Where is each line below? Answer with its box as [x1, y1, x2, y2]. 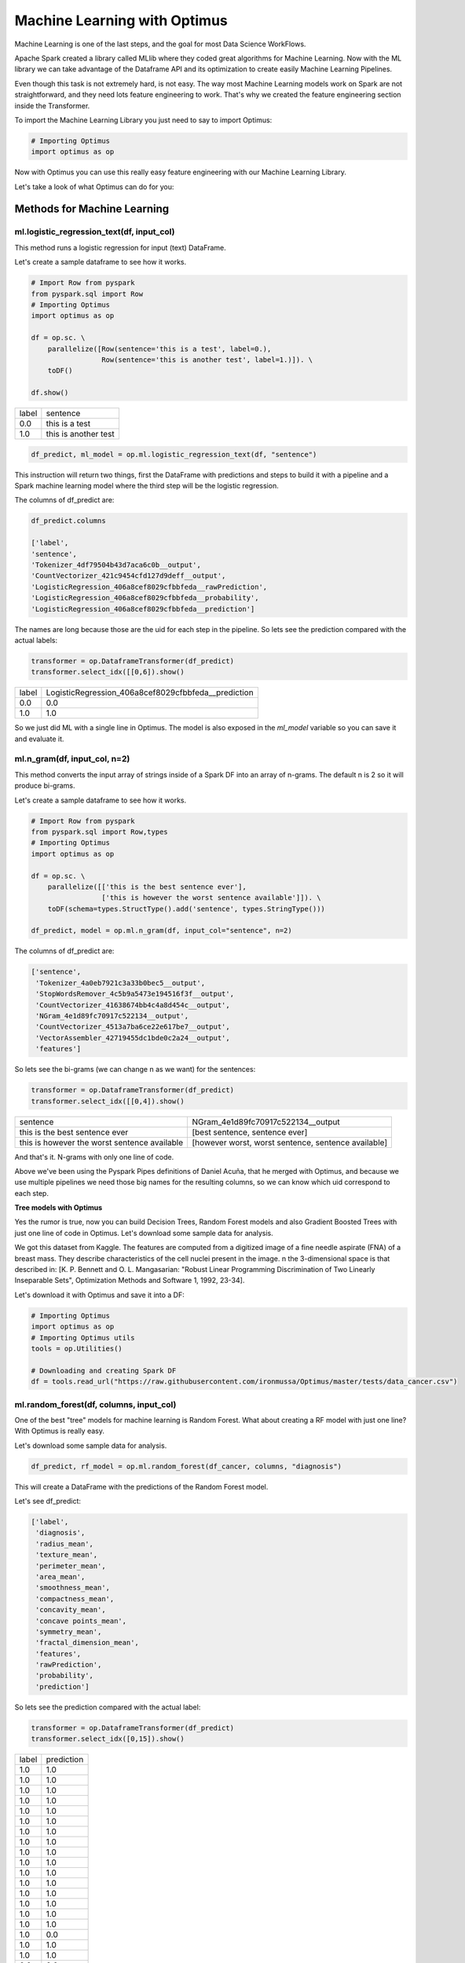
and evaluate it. [14, 734, 64, 744]
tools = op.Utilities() [31, 1343, 123, 1353]
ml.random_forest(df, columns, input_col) [14, 1398, 177, 1409]
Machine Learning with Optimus [14, 12, 228, 29]
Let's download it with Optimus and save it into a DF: [14, 1290, 185, 1300]
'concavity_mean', [35, 1606, 106, 1614]
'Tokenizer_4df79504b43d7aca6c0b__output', [31, 560, 202, 569]
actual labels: [14, 635, 58, 645]
